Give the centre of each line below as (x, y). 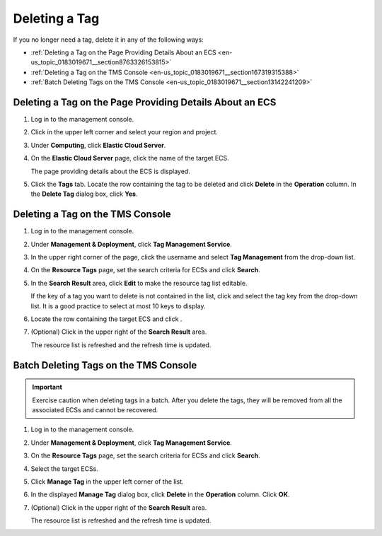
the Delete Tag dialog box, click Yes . (84, 194)
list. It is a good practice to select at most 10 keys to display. (118, 306)
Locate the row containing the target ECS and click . (106, 319)
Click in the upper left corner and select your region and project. (125, 132)
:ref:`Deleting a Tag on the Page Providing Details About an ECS (123, 52)
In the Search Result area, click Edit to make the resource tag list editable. (139, 283)
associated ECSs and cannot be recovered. (95, 409)
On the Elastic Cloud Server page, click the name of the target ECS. (130, 158)
